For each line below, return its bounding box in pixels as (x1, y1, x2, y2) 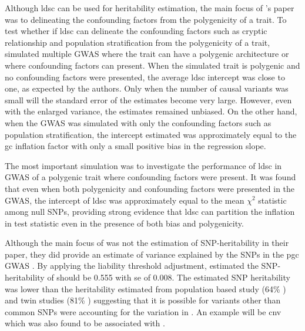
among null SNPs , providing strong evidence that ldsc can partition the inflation (5, 205, 295, 218)
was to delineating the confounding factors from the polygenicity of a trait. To (5, 13, 287, 25)
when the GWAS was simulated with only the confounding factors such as (5, 116, 272, 129)
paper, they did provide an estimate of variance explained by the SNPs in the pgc (5, 248, 299, 260)
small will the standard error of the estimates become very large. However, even (5, 93, 292, 106)
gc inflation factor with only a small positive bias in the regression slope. (5, 140, 266, 152)
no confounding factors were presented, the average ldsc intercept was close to (5, 70, 285, 83)
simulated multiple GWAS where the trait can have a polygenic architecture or (5, 48, 289, 60)
